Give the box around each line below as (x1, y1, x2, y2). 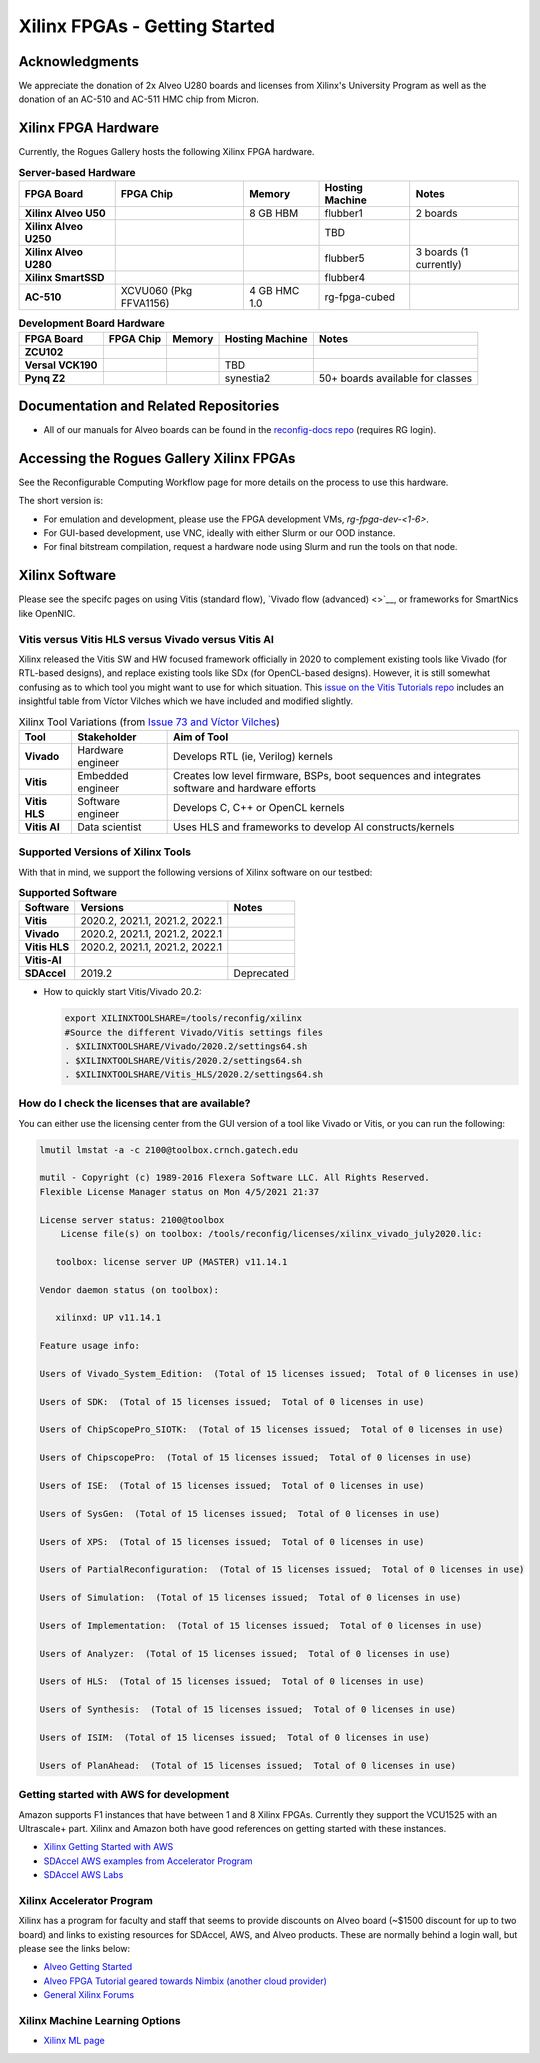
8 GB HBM (248, 206, 299, 220)
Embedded (76, 768, 129, 782)
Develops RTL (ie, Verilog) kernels (172, 749, 334, 763)
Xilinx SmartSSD (24, 271, 105, 285)
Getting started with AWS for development (18, 1788, 230, 1802)
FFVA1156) (120, 296, 170, 310)
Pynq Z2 (24, 371, 66, 385)
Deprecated (233, 966, 290, 980)
